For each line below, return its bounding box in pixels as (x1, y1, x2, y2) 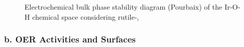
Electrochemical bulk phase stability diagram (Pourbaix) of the (25, 2, 223, 12)
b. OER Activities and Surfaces (4, 33, 136, 45)
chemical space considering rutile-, (32, 11, 139, 22)
